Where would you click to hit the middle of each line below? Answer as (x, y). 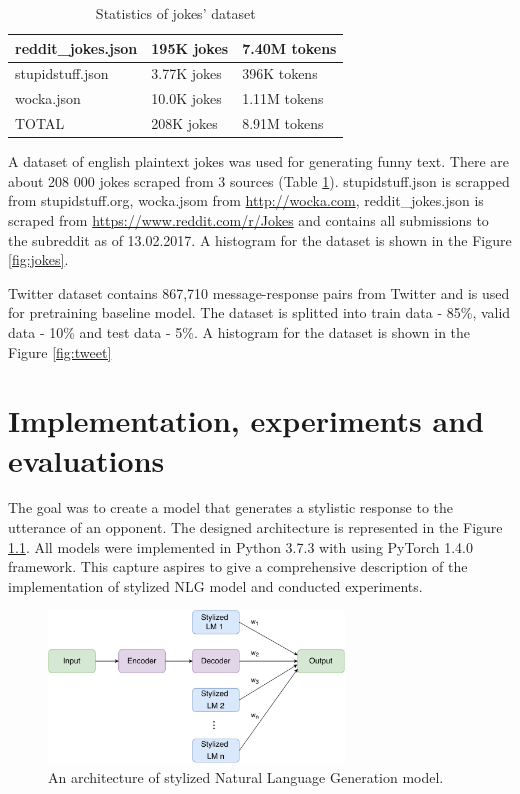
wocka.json (48, 98)
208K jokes (184, 123)
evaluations (86, 459)
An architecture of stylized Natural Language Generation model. (246, 777)
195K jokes (190, 47)
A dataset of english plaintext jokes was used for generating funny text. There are (259, 161)
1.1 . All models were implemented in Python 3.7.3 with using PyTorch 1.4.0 (240, 546)
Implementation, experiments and (246, 420)
